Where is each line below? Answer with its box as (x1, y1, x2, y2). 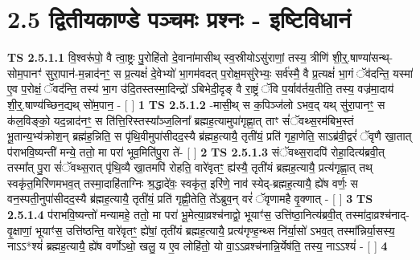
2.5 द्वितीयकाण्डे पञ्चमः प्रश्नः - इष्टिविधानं (7, 2, 351, 35)
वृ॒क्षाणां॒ (7, 221, 32, 238)
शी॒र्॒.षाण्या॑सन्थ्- (332, 49, 393, 66)
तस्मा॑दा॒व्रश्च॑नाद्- (345, 206, 410, 223)
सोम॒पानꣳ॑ (7, 64, 42, 81)
